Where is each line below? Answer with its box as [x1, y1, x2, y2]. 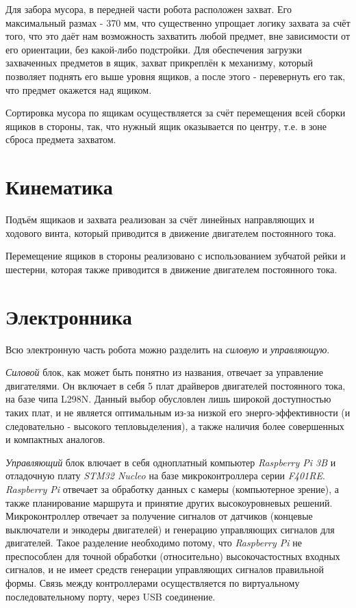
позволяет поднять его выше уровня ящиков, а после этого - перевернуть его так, [5, 68, 346, 83]
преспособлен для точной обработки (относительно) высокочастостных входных [5, 548, 340, 563]
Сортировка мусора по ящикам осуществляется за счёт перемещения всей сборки [5, 105, 346, 120]
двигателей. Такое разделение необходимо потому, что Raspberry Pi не [5, 535, 302, 550]
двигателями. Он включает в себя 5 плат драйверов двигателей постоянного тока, [5, 378, 346, 392]
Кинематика [5, 173, 113, 201]
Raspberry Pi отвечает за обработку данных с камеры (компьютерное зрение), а [5, 481, 339, 496]
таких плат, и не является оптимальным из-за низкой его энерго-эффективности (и [5, 405, 351, 419]
